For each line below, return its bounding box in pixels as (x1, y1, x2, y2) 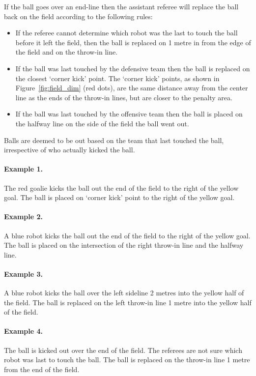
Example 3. (4, 268, 43, 279)
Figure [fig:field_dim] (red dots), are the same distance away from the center (15, 83, 248, 93)
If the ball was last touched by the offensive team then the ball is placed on (15, 109, 243, 119)
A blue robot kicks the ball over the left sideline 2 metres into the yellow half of (4, 288, 244, 298)
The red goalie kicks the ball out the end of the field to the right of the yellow (4, 182, 239, 193)
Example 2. (4, 211, 43, 222)
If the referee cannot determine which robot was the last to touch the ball (15, 28, 238, 38)
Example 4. (4, 326, 43, 336)
